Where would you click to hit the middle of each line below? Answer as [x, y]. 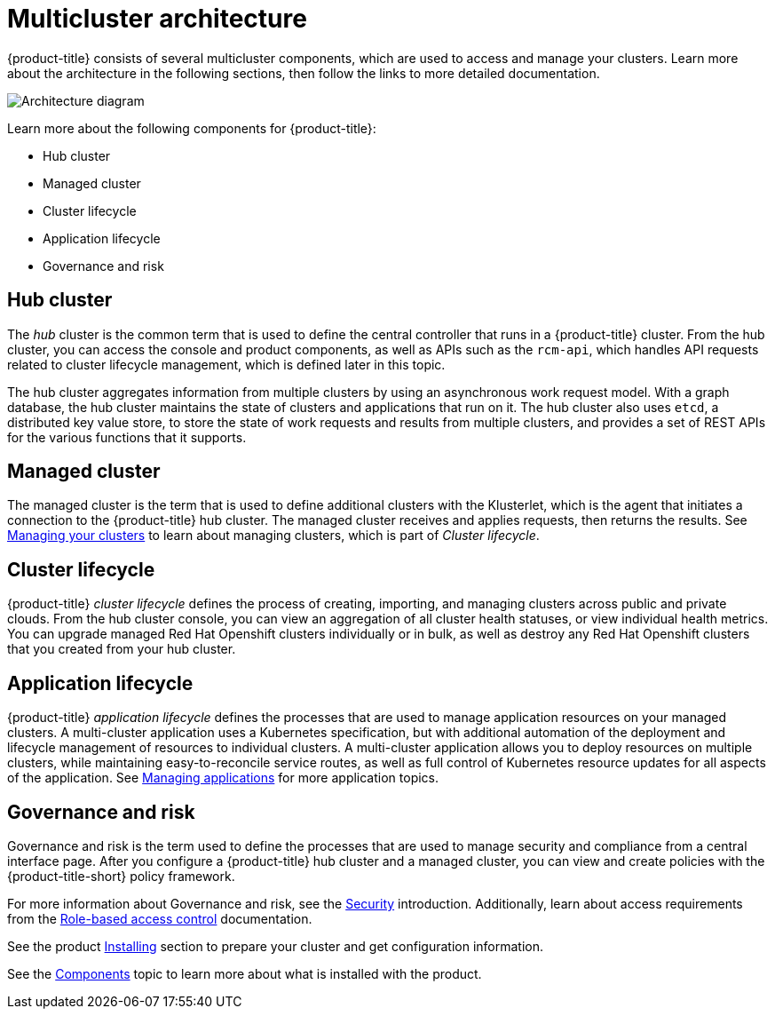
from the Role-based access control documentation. [160, 918]
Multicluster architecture [157, 19]
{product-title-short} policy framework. [121, 876]
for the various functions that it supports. [127, 437]
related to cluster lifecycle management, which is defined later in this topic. [226, 364]
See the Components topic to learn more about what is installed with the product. [245, 973]
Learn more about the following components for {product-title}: [192, 128]
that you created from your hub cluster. [122, 649]
